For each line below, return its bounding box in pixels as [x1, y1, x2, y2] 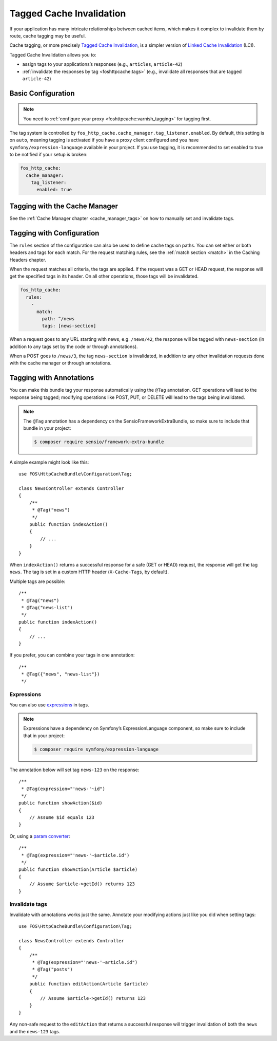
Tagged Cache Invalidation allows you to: [9, 51, 97, 58]
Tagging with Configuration [9, 229, 100, 238]
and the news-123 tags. [9, 1028, 61, 1034]
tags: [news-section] [42, 323, 96, 329]
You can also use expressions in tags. [9, 702, 89, 708]
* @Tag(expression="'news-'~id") [21, 786, 105, 792]
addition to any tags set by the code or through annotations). [9, 343, 138, 350]
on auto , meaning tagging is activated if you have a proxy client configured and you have [9, 137, 199, 143]
